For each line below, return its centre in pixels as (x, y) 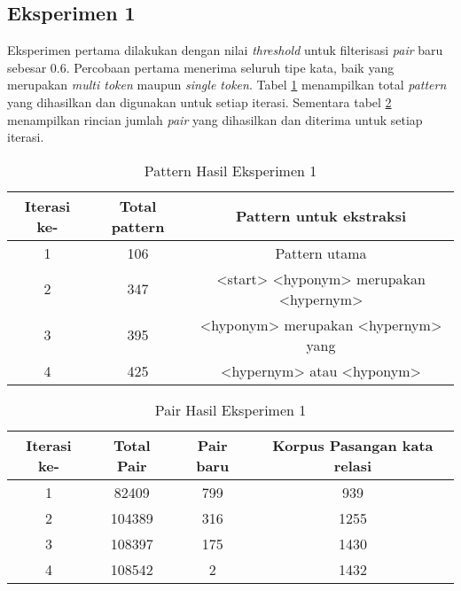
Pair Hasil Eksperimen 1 (230, 409)
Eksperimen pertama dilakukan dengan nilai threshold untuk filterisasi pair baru (225, 50)
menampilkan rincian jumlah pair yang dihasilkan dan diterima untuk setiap (215, 119)
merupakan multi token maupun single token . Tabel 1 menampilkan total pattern (227, 85)
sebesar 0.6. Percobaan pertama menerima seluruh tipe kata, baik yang (201, 67)
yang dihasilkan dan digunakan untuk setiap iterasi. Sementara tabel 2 (199, 101)
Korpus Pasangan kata (353, 445)
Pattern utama (321, 253)
